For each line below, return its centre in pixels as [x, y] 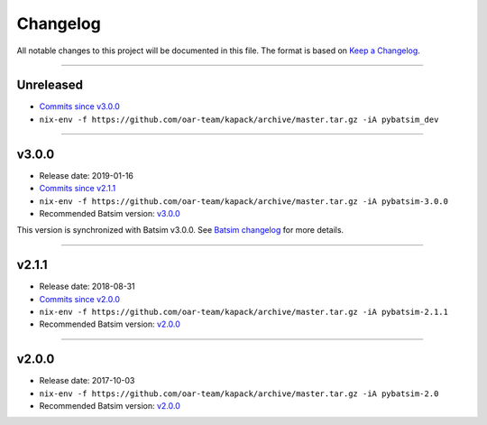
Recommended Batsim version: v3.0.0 [110, 213]
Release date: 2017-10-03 [87, 381]
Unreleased [50, 85]
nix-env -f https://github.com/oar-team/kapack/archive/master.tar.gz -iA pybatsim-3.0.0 [243, 201]
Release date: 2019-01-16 [87, 175]
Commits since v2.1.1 [78, 189]
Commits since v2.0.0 [80, 299]
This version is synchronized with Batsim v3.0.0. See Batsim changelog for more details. [180, 230]
